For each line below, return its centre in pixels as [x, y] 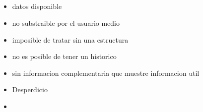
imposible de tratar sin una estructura [70, 39]
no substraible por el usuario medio [66, 23]
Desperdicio [30, 89]
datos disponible [37, 6]
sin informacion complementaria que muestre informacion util [106, 73]
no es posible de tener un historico [64, 56]
